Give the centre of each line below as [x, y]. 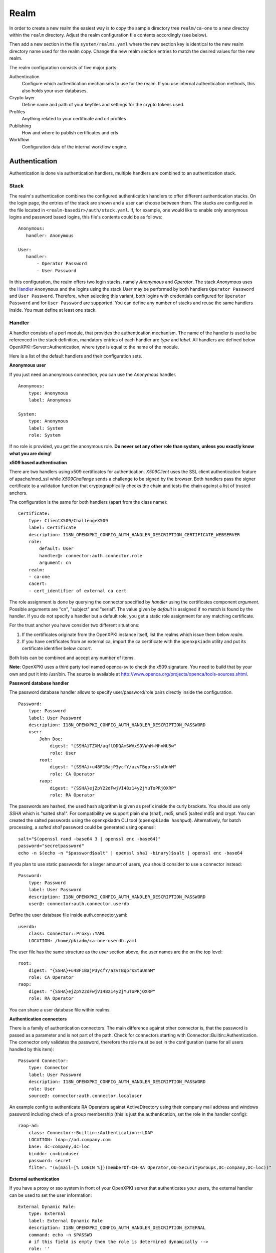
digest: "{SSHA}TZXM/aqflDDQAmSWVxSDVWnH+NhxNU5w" [113, 746]
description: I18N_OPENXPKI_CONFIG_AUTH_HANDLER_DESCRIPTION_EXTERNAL [117, 1228]
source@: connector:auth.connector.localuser [85, 1096]
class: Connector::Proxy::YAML [67, 934]
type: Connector [48, 1068]
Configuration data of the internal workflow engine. [75, 147]
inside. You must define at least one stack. [53, 310]
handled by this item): [32, 1049]
